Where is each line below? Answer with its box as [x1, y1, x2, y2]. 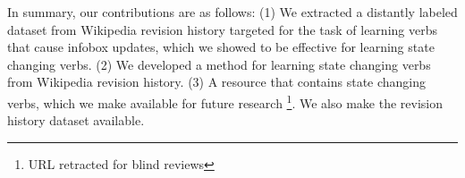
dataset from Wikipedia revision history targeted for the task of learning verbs [7, 20, 437, 38]
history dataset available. [7, 111, 145, 130]
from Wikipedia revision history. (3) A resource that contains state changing [7, 72, 427, 91]
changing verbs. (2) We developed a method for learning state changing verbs [7, 55, 431, 73]
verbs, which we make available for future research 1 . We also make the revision [7, 90, 443, 112]
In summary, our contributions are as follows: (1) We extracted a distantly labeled [7, 3, 458, 21]
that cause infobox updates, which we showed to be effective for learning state [7, 38, 435, 56]
